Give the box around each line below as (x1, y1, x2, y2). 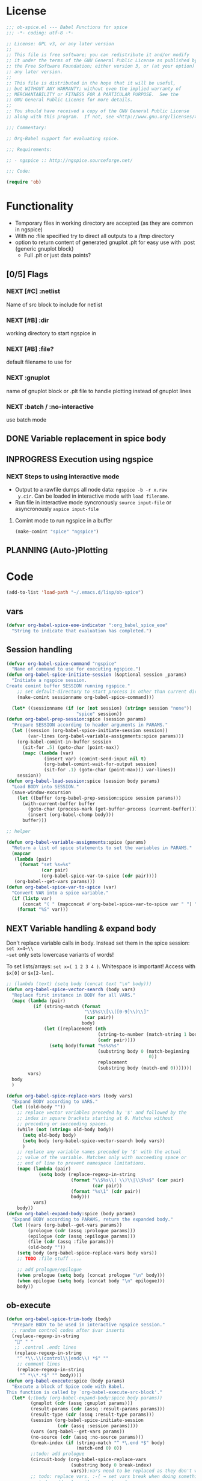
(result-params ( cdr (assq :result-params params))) (30, 1406, 165, 1412)
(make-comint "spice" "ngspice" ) (14, 528, 99, 535)
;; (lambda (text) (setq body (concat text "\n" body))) (6, 981, 152, 987)
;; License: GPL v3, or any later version (6, 40, 114, 47)
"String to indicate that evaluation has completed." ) (11, 628, 152, 634)
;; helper (6, 829, 31, 835)
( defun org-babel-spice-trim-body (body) (6, 1316, 112, 1322)
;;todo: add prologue (30, 1451, 85, 1457)
